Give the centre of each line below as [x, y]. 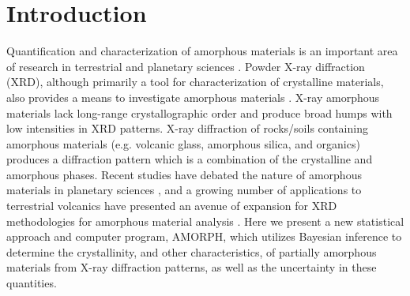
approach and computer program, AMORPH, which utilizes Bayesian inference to [204, 236]
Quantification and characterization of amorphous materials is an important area [202, 51]
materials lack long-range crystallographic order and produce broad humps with [199, 112]
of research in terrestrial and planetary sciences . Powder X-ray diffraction [186, 66]
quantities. [32, 283]
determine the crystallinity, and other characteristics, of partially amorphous [192, 251]
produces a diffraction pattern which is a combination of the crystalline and [190, 159]
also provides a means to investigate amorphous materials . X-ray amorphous [193, 97]
